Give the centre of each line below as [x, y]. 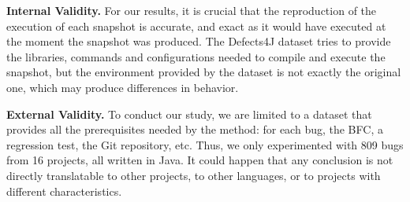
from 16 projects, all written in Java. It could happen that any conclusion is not [200, 160]
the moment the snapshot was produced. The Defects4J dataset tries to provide [199, 41]
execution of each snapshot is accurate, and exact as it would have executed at [196, 26]
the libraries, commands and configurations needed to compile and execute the [196, 56]
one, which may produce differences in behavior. [123, 87]
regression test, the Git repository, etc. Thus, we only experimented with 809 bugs [205, 144]
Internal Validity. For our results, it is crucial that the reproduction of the [192, 10]
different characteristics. [64, 191]
